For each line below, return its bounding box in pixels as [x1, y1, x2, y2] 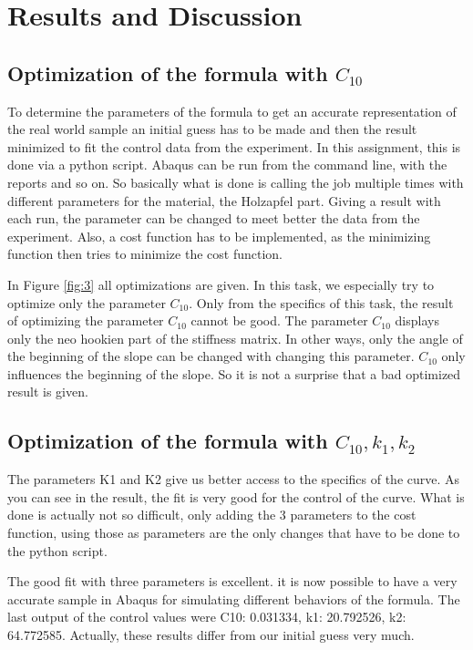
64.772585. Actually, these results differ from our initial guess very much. [7, 625, 415, 645]
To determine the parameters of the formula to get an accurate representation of [7, 101, 457, 120]
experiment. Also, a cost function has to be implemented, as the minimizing [7, 226, 431, 245]
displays [395, 311, 439, 330]
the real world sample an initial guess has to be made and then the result [7, 119, 417, 139]
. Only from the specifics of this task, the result [189, 293, 454, 312]
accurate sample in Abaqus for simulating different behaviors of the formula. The [7, 589, 460, 608]
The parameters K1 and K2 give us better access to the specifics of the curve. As [7, 469, 460, 489]
